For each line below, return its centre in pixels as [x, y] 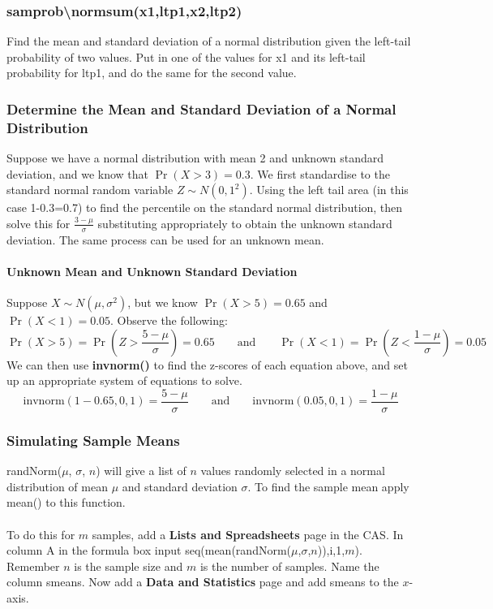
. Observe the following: [169, 320]
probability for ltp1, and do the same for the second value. [152, 73]
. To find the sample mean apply [328, 486]
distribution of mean [57, 486]
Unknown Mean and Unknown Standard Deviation [152, 271]
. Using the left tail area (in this [329, 190]
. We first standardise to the [320, 173]
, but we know [163, 302]
